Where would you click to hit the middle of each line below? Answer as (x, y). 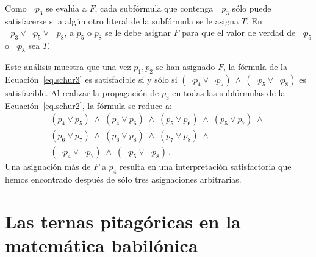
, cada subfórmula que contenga (154, 8)
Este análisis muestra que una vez (68, 66)
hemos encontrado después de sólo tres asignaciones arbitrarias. (123, 179)
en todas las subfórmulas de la (229, 92)
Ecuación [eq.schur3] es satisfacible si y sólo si (91, 79)
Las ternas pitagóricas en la (123, 221)
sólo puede (252, 8)
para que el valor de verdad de (239, 33)
